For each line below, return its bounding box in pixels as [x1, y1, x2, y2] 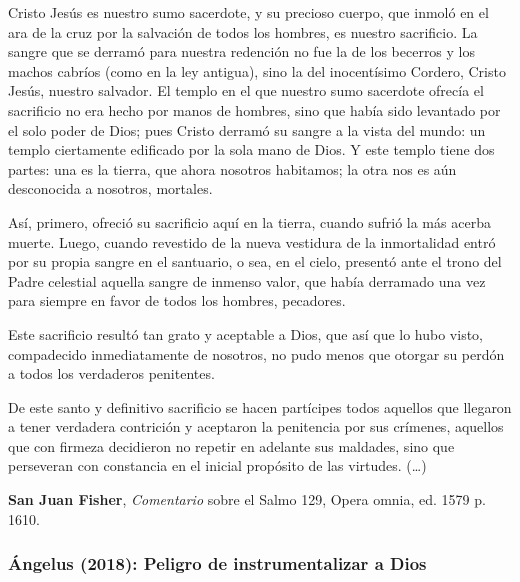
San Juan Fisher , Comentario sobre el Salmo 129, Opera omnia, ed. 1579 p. [8, 489, 486, 510]
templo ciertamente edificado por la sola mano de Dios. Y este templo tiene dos [8, 139, 495, 160]
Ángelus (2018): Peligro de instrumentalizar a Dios [8, 551, 427, 576]
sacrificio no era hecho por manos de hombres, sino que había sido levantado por [8, 99, 501, 120]
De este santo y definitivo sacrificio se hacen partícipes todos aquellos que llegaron [8, 396, 512, 417]
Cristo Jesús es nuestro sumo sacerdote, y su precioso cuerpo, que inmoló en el [8, 2, 489, 22]
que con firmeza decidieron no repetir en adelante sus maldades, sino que [8, 435, 455, 456]
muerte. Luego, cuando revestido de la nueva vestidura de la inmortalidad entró [8, 231, 496, 252]
